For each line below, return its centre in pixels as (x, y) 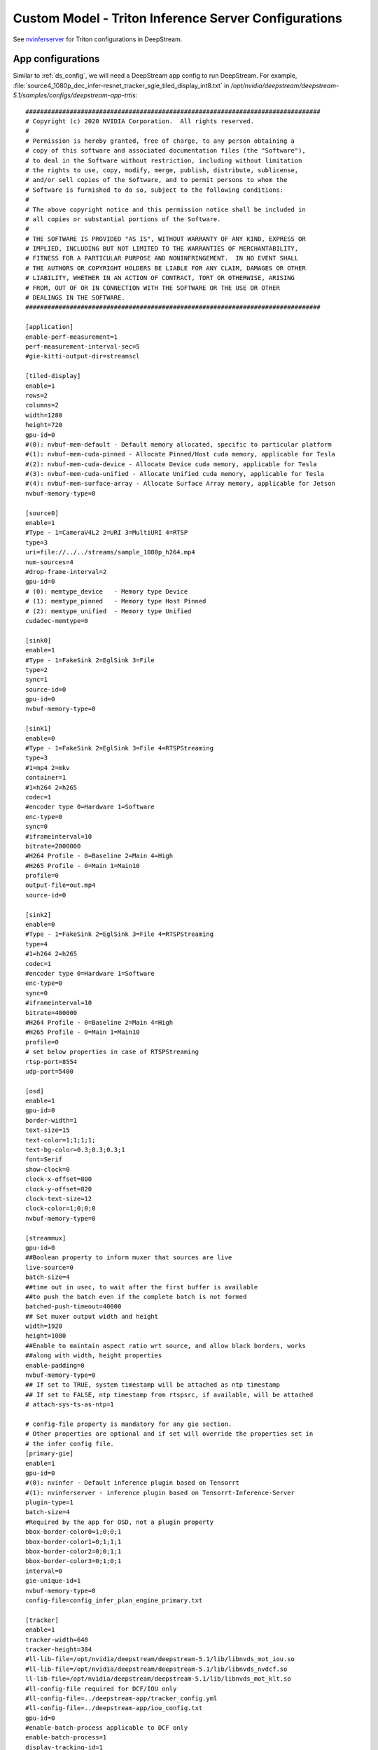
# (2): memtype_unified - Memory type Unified (108, 611)
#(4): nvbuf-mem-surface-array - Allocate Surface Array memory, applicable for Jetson (181, 484)
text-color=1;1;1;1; (61, 1140)
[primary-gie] (49, 1454)
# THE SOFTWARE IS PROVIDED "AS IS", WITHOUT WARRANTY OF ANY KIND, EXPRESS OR (166, 239)
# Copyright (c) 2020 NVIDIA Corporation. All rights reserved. (140, 121)
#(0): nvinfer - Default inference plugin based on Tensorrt (132, 1483)
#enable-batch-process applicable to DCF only (107, 1728)
